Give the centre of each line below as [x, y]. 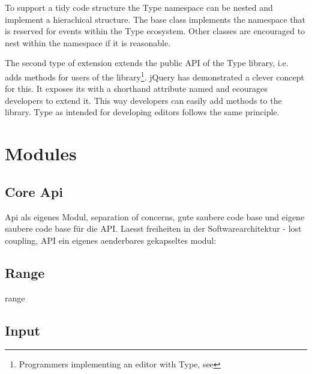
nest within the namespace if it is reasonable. [88, 42]
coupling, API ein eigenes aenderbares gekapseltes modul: [111, 240]
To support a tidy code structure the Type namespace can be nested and [139, 7]
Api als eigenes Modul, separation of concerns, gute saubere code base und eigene [155, 216]
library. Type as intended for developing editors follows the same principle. [142, 112]
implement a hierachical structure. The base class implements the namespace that [155, 19]
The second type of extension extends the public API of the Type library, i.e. [147, 63]
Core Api [34, 191]
